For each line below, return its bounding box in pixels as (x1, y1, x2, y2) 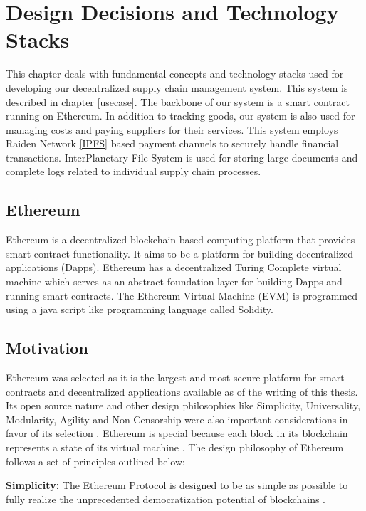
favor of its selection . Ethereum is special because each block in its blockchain (6, 426, 348, 441)
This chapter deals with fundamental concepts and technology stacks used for (6, 66, 344, 81)
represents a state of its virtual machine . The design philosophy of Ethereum (6, 440, 344, 454)
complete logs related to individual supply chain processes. (6, 164, 261, 179)
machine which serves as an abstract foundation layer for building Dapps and (6, 274, 343, 289)
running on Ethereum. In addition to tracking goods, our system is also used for (6, 108, 355, 123)
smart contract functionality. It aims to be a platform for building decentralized (6, 246, 354, 260)
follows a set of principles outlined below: (6, 453, 185, 468)
